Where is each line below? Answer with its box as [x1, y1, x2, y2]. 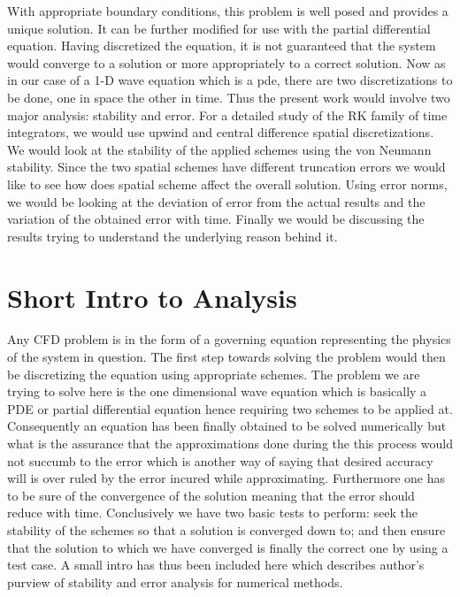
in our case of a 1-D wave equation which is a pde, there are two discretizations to [7, 71, 453, 89]
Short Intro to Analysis [7, 279, 297, 315]
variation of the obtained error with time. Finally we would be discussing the [7, 210, 425, 228]
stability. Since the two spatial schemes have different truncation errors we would [7, 157, 446, 176]
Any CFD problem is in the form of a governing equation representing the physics [7, 330, 451, 348]
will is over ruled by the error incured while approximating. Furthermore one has [7, 469, 446, 487]
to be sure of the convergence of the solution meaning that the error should [7, 486, 415, 504]
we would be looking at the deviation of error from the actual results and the [7, 192, 425, 210]
